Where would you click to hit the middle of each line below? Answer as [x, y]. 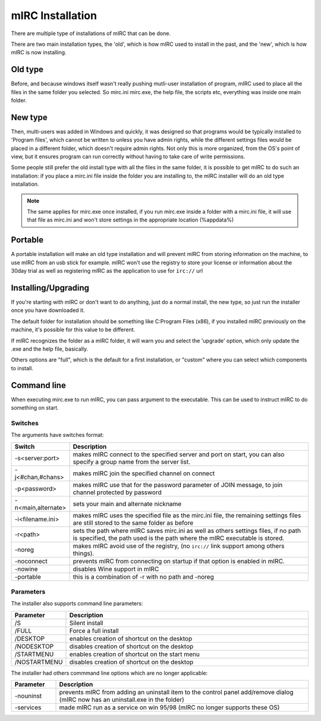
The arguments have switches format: [57, 435]
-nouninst [28, 696]
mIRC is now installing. [39, 52]
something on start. [35, 408]
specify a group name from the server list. [132, 461]
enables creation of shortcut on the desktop [131, 638]
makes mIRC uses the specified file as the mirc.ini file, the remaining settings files [187, 515]
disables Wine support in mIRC [116, 569]
